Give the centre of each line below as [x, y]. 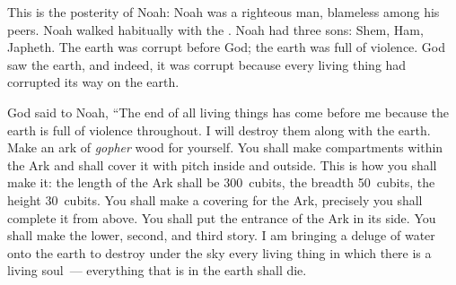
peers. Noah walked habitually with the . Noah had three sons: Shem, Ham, [215, 29]
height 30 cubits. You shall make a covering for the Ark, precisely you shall [215, 199]
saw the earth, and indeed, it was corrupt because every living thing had [207, 64]
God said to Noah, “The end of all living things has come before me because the [228, 112]
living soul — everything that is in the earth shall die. [157, 270]
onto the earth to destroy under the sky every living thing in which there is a [219, 252]
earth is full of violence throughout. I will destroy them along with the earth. [219, 130]
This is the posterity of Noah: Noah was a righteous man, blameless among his [224, 12]
